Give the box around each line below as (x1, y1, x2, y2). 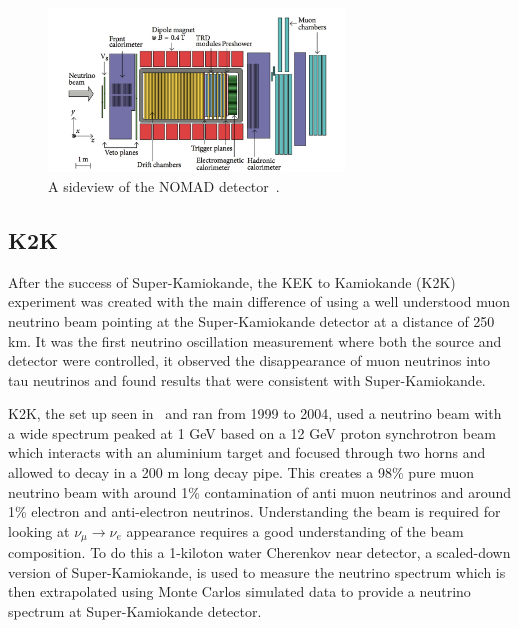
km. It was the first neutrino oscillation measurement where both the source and (8, 330, 502, 351)
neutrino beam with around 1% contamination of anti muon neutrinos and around (8, 481, 512, 502)
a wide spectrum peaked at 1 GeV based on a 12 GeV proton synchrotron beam (8, 422, 496, 443)
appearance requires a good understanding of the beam (126, 520, 464, 541)
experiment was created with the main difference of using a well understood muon (8, 291, 511, 312)
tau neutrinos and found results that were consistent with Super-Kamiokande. (8, 369, 486, 390)
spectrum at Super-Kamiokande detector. (8, 601, 262, 622)
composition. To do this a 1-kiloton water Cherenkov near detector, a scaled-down (8, 542, 511, 563)
